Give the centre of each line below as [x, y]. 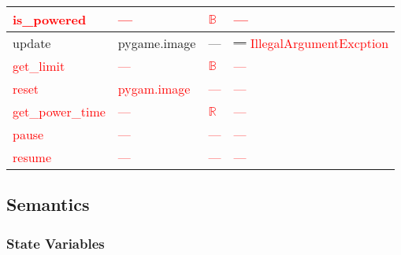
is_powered [50, 19]
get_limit [39, 66]
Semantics [48, 204]
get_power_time [59, 111]
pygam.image [154, 89]
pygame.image [157, 43]
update [32, 43]
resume [32, 157]
